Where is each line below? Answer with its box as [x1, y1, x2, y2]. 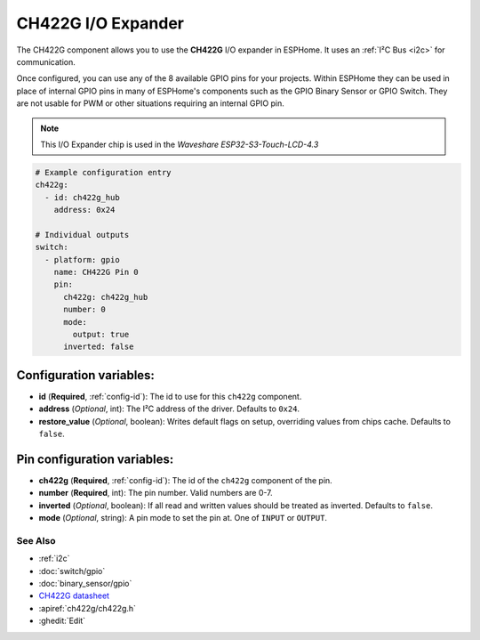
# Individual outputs [35, 230, 130, 239]
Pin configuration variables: [16, 451, 174, 466]
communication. [16, 56, 76, 67]
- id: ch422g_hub [44, 192, 120, 202]
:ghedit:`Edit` [38, 615, 86, 627]
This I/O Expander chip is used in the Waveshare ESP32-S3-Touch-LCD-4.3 [40, 139, 319, 150]
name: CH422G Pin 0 [53, 267, 140, 277]
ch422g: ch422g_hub [63, 292, 148, 302]
